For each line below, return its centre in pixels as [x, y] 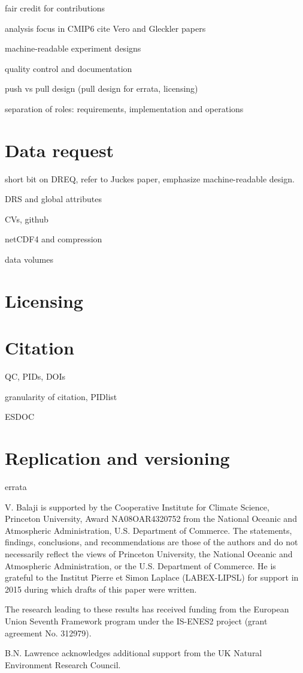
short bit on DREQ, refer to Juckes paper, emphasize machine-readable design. [150, 178]
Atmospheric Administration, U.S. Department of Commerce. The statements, [149, 530]
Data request [60, 150]
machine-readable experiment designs [73, 48]
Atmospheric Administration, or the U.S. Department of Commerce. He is [140, 565]
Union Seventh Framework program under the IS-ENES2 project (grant [136, 621]
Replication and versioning [117, 458]
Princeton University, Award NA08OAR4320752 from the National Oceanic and [151, 519]
